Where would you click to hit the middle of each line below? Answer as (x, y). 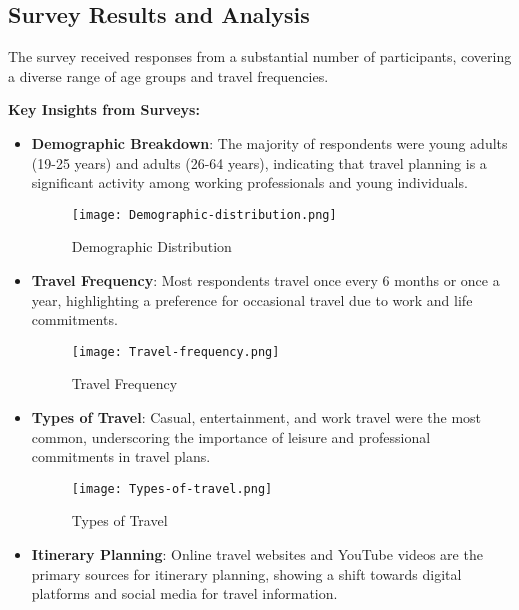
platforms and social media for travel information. (184, 593)
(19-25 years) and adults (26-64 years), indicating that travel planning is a (259, 162)
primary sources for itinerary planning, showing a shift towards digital (246, 573)
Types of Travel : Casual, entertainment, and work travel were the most (256, 417)
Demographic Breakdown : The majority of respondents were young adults (269, 142)
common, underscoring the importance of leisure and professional (231, 436)
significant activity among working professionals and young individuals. (249, 182)
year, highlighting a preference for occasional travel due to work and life (252, 299)
